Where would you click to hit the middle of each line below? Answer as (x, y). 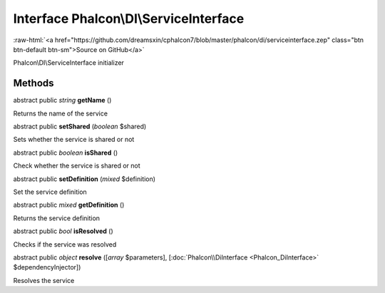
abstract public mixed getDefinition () (69, 205)
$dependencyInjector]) (47, 267)
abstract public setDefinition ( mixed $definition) (84, 179)
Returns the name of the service (61, 113)
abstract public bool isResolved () (63, 231)
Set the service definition (50, 192)
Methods (34, 83)
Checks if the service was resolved (65, 244)
